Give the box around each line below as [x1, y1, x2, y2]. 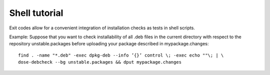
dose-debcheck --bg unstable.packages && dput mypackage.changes [18, 60, 182, 65]
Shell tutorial [9, 7, 63, 18]
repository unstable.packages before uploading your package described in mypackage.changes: [9, 41, 209, 47]
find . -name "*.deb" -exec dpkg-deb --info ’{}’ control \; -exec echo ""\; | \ [18, 52, 224, 58]
